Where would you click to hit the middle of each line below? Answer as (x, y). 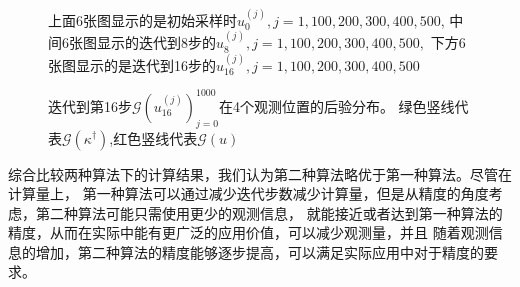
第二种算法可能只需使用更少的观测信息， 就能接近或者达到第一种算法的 (269, 212)
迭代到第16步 (90, 105)
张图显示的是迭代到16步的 (132, 64)
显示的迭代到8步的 (156, 42)
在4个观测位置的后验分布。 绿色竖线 (336, 105)
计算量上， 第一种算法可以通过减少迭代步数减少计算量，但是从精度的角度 (248, 193)
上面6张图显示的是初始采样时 (142, 19)
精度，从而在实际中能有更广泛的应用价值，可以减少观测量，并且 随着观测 (248, 232)
